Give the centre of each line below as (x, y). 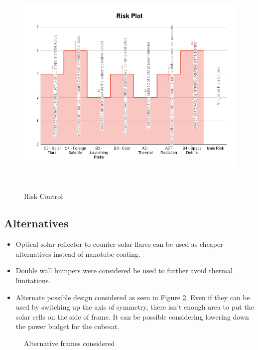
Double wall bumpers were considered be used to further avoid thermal (124, 270)
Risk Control (44, 196)
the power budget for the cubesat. (67, 326)
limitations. (33, 280)
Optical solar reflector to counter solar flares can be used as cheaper (119, 244)
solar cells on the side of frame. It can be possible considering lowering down (132, 316)
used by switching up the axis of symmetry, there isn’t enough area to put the (135, 307)
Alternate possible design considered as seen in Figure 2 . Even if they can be (133, 297)
